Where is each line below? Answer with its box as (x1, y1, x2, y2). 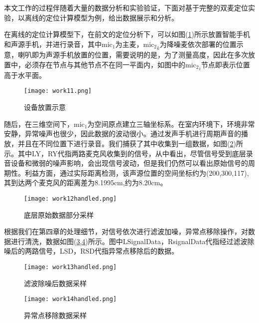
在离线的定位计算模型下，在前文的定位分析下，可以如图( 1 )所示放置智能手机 (4, 29, 250, 39)
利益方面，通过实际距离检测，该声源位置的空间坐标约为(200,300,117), (24, 167, 249, 178)
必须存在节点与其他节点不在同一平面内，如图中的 (24, 59, 185, 69)
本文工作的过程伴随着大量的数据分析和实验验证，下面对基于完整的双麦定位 (4, 2, 248, 12)
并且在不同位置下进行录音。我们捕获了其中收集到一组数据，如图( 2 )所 (17, 138, 243, 148)
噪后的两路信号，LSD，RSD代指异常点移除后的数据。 (4, 246, 179, 256)
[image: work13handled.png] (24, 263, 117, 271)
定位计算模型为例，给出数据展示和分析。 (45, 12, 178, 22)
